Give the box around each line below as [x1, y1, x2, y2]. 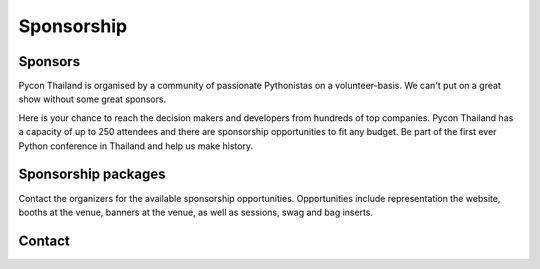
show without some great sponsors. [18, 93, 167, 105]
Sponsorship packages [18, 166, 166, 183]
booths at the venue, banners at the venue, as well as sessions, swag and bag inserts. [18, 206, 374, 218]
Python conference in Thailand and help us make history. [18, 140, 254, 152]
